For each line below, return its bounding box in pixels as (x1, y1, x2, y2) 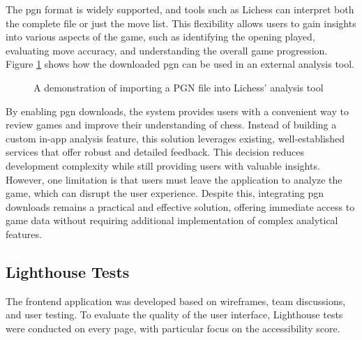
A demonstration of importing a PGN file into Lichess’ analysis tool (33, 80, 324, 94)
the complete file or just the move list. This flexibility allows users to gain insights (6, 15, 356, 30)
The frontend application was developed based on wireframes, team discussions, (6, 293, 346, 308)
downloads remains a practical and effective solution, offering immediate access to (6, 199, 355, 214)
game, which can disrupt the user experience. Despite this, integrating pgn (6, 186, 324, 200)
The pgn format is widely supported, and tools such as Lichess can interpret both (6, 2, 354, 16)
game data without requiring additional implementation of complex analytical (6, 213, 338, 228)
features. (6, 226, 42, 241)
